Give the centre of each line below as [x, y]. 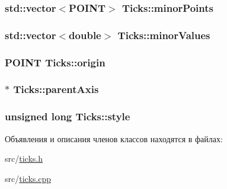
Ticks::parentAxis [56, 89]
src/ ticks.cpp [28, 178]
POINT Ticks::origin [55, 62]
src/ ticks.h [24, 158]
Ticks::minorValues [164, 35]
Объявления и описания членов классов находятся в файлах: [114, 138]
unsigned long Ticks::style [68, 116]
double [85, 35]
